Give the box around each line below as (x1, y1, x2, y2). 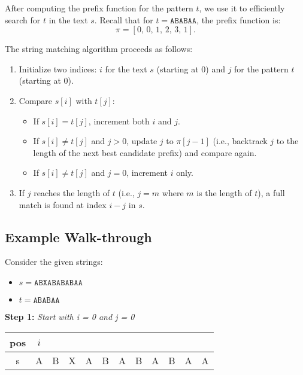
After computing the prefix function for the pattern (5, 2, 193, 14)
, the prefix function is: (196, 13, 281, 26)
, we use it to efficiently (199, 2, 285, 14)
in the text (49, 13, 88, 26)
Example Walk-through (5, 227, 152, 246)
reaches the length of (34, 186, 110, 199)
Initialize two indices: (19, 62, 97, 75)
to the (276, 135, 299, 147)
